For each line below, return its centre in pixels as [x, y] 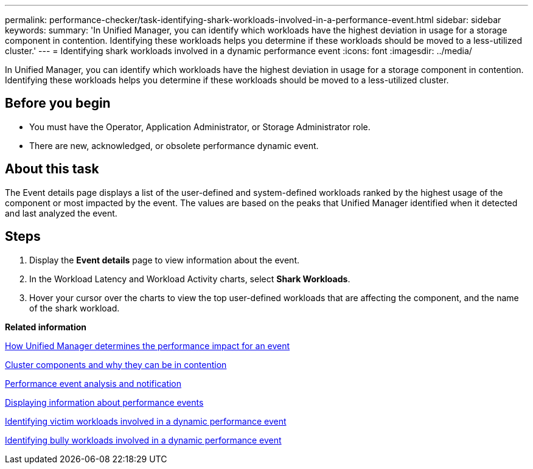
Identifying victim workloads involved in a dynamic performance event [146, 421]
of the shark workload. [75, 308]
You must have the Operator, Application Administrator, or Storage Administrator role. [200, 127]
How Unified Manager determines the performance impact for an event [148, 346]
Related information [46, 327]
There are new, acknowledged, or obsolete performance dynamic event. [174, 145]
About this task [52, 169]
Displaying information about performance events [104, 402]
